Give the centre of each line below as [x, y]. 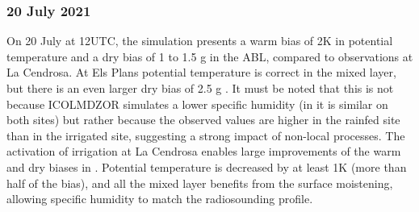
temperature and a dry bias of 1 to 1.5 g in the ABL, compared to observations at [210, 56]
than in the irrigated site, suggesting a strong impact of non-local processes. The [206, 135]
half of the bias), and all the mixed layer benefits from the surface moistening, [200, 183]
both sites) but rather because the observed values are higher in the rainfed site [203, 120]
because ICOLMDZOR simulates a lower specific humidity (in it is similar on [197, 104]
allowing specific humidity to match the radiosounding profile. [160, 199]
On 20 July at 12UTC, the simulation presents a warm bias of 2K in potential [200, 41]
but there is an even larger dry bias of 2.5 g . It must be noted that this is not [200, 88]
